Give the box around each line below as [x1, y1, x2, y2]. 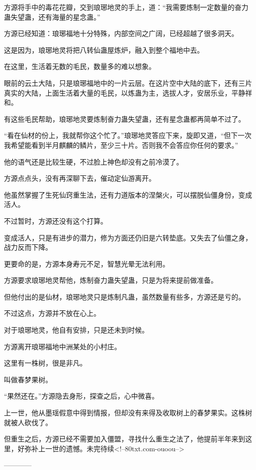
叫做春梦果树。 [4, 374, 52, 384]
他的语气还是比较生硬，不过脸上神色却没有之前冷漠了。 [4, 156, 183, 167]
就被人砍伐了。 [4, 417, 52, 427]
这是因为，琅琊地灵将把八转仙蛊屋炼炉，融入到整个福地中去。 [4, 44, 204, 55]
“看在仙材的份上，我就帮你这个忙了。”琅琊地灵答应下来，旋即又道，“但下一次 [4, 130, 252, 140]
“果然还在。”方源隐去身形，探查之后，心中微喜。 [4, 391, 159, 401]
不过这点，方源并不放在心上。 [4, 308, 100, 318]
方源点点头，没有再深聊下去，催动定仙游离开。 [4, 173, 156, 183]
